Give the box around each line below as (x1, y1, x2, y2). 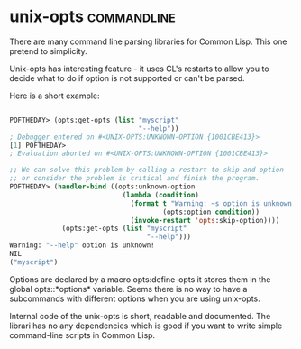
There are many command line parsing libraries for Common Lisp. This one (9, 36, 287, 47)
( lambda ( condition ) (122, 190, 200, 199)
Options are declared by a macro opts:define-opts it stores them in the (9, 273, 271, 285)
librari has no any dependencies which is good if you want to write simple (9, 320, 283, 331)
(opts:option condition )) (162, 207, 260, 216)
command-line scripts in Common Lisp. (9, 329, 156, 340)
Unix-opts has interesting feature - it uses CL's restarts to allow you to (9, 63, 269, 74)
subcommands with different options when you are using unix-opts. (9, 293, 260, 304)
